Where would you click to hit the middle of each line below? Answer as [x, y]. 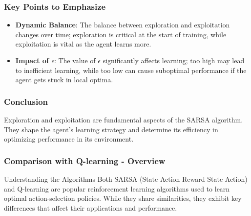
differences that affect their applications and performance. [91, 207]
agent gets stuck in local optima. [64, 80]
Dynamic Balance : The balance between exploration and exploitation [123, 25]
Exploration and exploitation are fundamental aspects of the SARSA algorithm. [124, 120]
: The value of [75, 60]
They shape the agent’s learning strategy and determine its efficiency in [111, 129]
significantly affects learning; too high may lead [174, 60]
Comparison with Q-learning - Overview [85, 160]
